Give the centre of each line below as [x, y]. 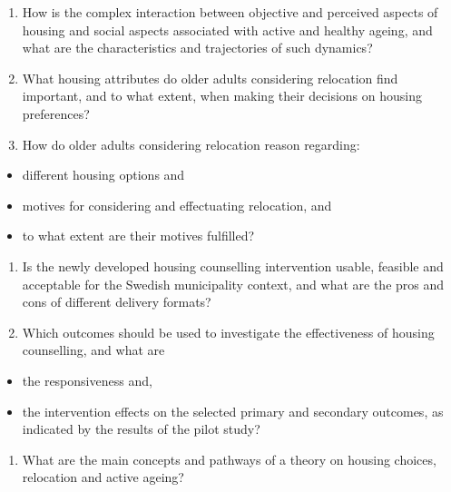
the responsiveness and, [87, 380]
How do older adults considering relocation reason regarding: [191, 144]
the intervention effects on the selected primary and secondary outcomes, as [233, 411]
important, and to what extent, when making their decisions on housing [222, 96]
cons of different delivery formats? [117, 302]
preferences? [56, 113]
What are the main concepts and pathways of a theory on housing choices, [229, 459]
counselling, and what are [93, 350]
